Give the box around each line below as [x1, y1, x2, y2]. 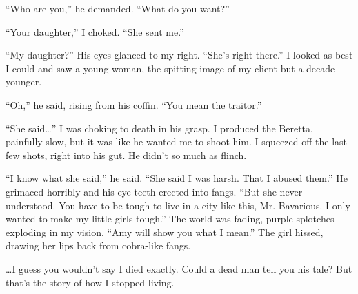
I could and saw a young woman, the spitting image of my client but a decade [6, 61, 335, 75]
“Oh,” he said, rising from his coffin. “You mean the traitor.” [6, 97, 262, 112]
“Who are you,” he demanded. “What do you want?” [6, 1, 230, 15]
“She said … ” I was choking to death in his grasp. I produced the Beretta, [6, 120, 313, 135]
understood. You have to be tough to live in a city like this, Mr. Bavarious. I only [6, 198, 350, 212]
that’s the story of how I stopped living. [6, 275, 175, 289]
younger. [6, 74, 42, 89]
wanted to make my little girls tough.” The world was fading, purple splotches [6, 211, 335, 226]
